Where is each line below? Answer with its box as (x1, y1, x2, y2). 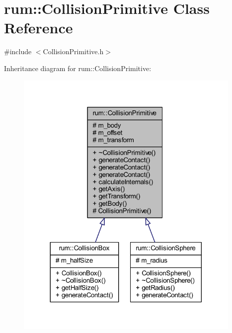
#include (4, 46, 32, 57)
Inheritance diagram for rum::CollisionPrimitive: (4, 63, 152, 73)
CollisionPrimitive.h (43, 46, 104, 57)
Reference (4, 17, 73, 38)
